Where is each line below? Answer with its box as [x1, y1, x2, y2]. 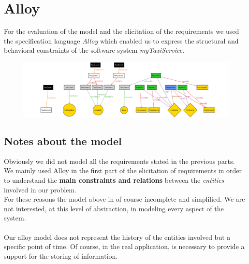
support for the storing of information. [4, 250, 118, 261]
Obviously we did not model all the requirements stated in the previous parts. [4, 156, 235, 166]
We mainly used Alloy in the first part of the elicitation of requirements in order [4, 165, 242, 176]
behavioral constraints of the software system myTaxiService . [4, 45, 185, 55]
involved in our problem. [4, 184, 76, 194]
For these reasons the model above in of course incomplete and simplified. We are [4, 194, 245, 204]
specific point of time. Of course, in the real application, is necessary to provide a [4, 241, 245, 251]
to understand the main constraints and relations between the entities [4, 175, 224, 185]
